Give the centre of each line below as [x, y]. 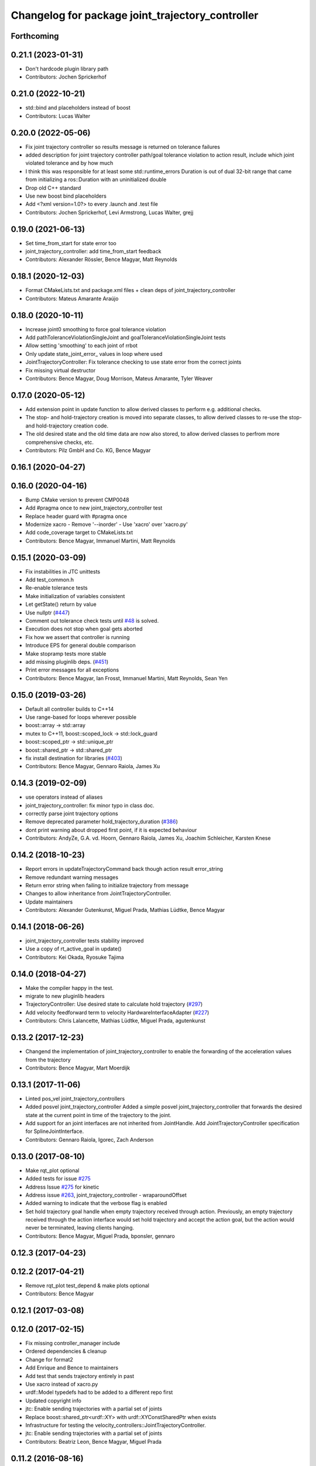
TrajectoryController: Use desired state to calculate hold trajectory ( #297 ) [114, 1004]
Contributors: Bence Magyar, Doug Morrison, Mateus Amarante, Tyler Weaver [119, 379]
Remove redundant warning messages [72, 877]
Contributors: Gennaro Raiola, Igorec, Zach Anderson [90, 1139]
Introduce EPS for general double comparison [80, 646]
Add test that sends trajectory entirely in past [80, 1376]
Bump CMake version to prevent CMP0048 [77, 500]
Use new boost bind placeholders [66, 196]
